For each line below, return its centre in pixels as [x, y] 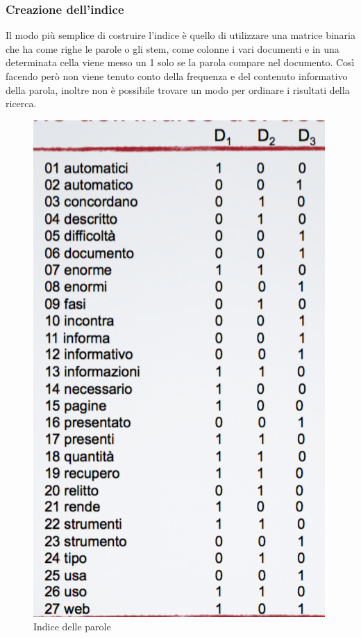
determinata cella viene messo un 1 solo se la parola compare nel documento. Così [180, 62]
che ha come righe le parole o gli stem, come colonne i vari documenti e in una [173, 48]
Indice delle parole [72, 627]
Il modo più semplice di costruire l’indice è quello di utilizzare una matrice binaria [180, 35]
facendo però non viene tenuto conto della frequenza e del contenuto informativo [177, 76]
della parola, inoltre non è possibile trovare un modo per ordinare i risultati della [178, 89]
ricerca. [21, 103]
